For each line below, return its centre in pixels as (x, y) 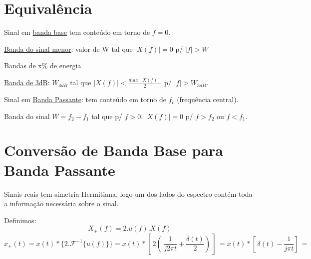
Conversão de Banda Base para (114, 150)
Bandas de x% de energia (43, 65)
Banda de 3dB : (27, 82)
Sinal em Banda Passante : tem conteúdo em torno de (85, 99)
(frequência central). (208, 99)
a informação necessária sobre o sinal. (61, 203)
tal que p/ (107, 116)
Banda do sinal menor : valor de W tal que (68, 49)
